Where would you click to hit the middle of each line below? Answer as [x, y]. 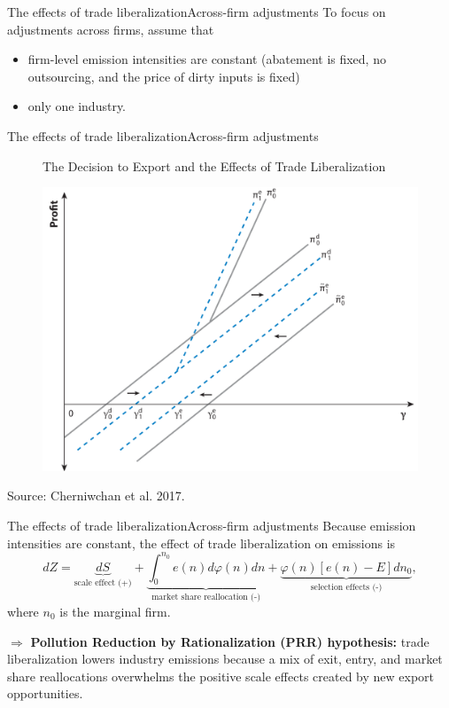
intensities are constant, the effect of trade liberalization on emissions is [201, 543]
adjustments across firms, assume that [111, 29]
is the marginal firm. [115, 611]
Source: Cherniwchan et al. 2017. [96, 496]
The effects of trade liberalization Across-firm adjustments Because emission [212, 525]
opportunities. [45, 693]
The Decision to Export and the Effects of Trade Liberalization [214, 165]
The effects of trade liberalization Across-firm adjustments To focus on [197, 12]
